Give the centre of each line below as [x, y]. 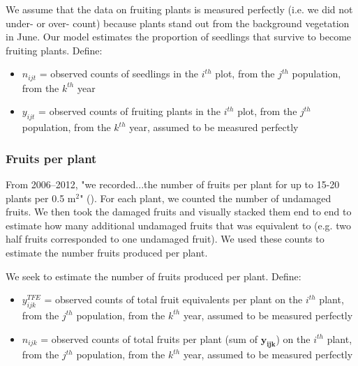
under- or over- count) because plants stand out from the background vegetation [178, 23]
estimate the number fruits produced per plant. [107, 252]
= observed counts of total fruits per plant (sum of [149, 338]
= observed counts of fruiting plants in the [129, 111]
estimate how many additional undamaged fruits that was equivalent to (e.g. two [178, 225]
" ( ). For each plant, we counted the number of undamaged [206, 198]
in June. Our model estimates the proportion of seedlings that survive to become [179, 37]
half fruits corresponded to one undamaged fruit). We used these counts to [165, 239]
